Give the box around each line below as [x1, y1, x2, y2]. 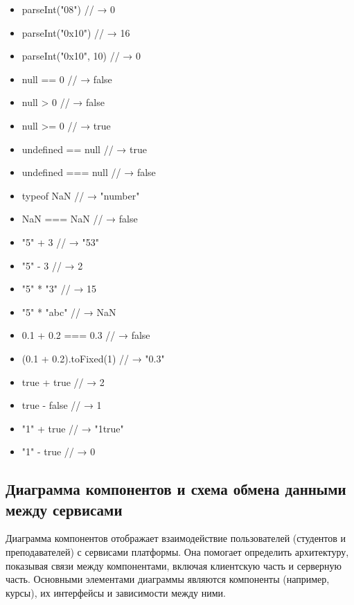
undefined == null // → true [21, 141, 147, 156]
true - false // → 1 [21, 398, 102, 412]
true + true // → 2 [21, 374, 105, 389]
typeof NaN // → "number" [21, 188, 140, 202]
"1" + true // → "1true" [21, 421, 124, 435]
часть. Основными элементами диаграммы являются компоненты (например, [6, 572, 330, 586]
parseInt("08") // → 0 [21, 2, 116, 16]
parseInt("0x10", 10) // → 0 [21, 49, 141, 63]
